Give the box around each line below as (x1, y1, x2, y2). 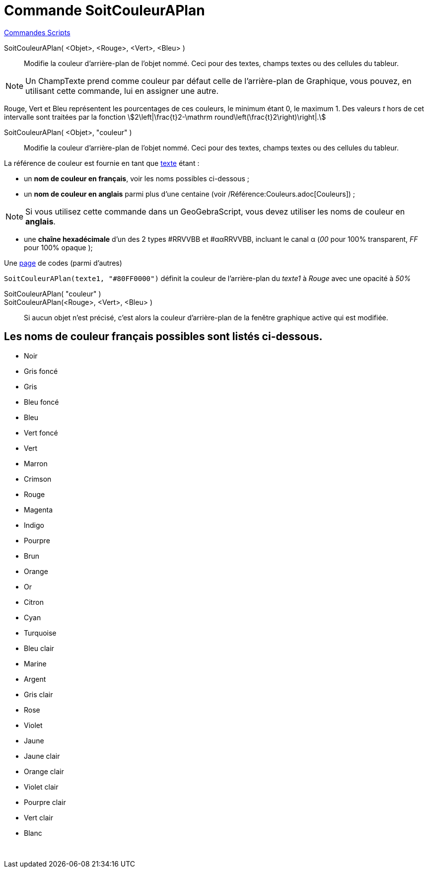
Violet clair (24, 782, 59, 791)
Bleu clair (24, 644, 54, 653)
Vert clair (24, 813, 54, 822)
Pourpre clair (24, 798, 66, 806)
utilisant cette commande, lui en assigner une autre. (25, 85, 219, 96)
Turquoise (24, 628, 57, 637)
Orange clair (24, 767, 64, 776)
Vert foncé (24, 428, 58, 437)
